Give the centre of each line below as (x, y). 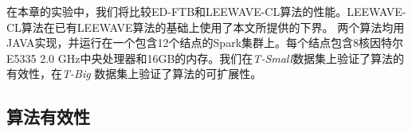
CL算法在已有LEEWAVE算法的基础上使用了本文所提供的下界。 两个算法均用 (206, 27)
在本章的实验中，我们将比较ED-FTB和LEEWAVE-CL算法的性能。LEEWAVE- (206, 11)
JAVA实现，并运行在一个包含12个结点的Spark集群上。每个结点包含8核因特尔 (205, 43)
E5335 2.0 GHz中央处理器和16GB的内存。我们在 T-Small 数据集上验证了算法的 (206, 58)
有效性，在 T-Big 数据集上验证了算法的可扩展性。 (134, 74)
